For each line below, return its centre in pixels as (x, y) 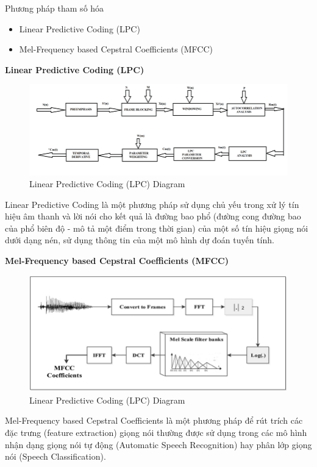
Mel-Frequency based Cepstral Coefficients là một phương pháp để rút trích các (154, 420)
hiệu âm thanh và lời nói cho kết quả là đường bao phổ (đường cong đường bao (153, 216)
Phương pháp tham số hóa (55, 8)
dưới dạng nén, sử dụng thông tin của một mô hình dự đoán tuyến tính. (140, 240)
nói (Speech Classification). (55, 456)
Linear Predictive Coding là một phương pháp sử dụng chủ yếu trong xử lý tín (152, 204)
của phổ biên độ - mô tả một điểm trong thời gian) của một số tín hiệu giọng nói (157, 228)
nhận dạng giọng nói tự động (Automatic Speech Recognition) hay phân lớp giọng (158, 444)
